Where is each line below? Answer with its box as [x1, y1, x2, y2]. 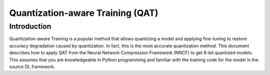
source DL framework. [9, 64, 55, 70]
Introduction [9, 22, 51, 31]
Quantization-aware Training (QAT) [9, 7, 158, 18]
